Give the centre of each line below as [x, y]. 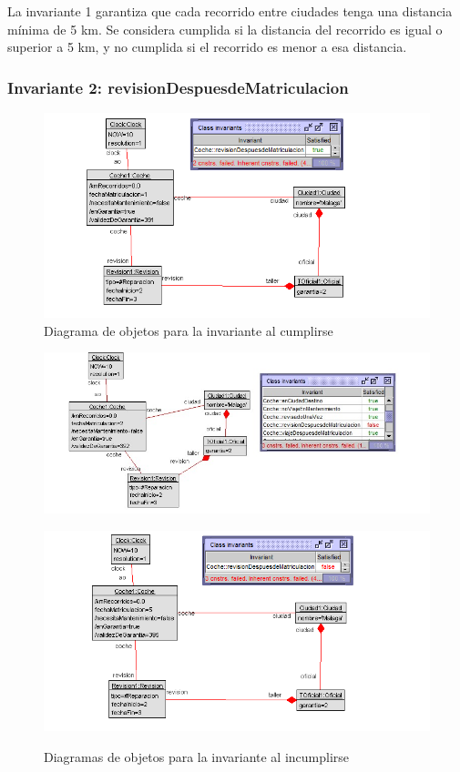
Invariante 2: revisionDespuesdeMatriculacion [178, 87]
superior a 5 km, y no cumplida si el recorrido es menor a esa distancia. [207, 47]
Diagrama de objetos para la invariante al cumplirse [189, 330]
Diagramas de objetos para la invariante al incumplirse [197, 756]
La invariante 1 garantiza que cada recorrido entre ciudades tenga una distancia [230, 11]
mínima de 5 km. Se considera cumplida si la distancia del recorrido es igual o [225, 29]
